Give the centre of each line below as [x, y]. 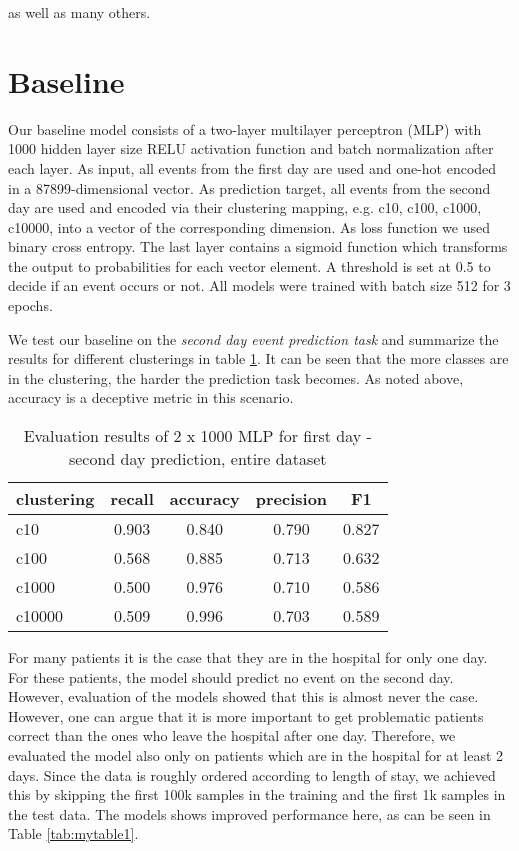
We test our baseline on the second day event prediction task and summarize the [253, 338]
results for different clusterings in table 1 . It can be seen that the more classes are [258, 358]
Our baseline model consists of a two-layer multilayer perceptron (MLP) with [245, 128]
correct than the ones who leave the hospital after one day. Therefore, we [232, 735]
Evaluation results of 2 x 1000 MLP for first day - [197, 436]
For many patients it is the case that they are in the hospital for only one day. [248, 657]
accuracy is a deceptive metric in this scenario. [151, 397]
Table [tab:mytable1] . [73, 833]
